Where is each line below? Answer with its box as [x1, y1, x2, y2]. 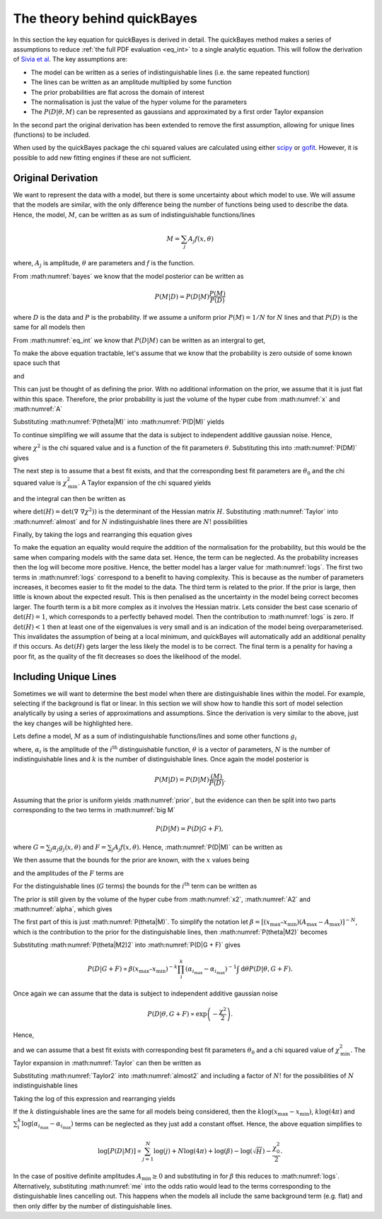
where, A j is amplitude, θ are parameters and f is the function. [13, 259, 195, 269]
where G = [13, 843, 45, 851]
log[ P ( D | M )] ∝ [98, 1147, 141, 1155]
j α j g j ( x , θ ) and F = [50, 843, 107, 853]
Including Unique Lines [13, 671, 117, 683]
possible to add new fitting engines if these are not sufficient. [13, 153, 192, 162]
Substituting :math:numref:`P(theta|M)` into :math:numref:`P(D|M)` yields [13, 417, 225, 426]
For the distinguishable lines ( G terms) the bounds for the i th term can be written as [13, 881, 257, 891]
